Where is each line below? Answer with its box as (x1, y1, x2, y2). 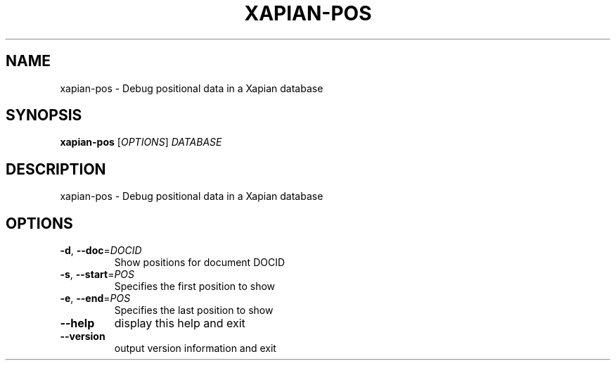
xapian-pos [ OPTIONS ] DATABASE (60, 136, 222, 149)
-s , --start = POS (60, 268, 135, 281)
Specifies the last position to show (114, 304, 274, 317)
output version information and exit (114, 342, 276, 355)
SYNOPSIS (6, 106, 82, 125)
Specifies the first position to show (114, 280, 276, 293)
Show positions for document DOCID (114, 256, 285, 269)
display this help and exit (114, 316, 245, 331)
